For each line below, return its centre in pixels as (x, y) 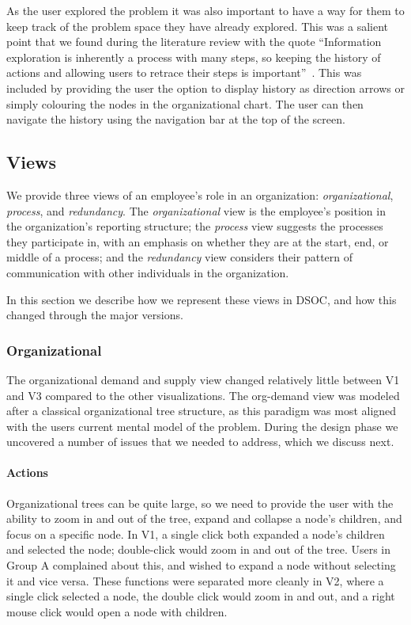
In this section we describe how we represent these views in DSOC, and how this (202, 299)
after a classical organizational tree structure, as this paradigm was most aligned (202, 411)
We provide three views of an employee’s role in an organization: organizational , (200, 194)
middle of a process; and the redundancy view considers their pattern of (180, 257)
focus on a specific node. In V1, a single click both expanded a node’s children (196, 534)
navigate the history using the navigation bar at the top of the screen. (176, 119)
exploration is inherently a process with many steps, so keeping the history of (194, 57)
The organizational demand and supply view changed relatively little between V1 (203, 379)
